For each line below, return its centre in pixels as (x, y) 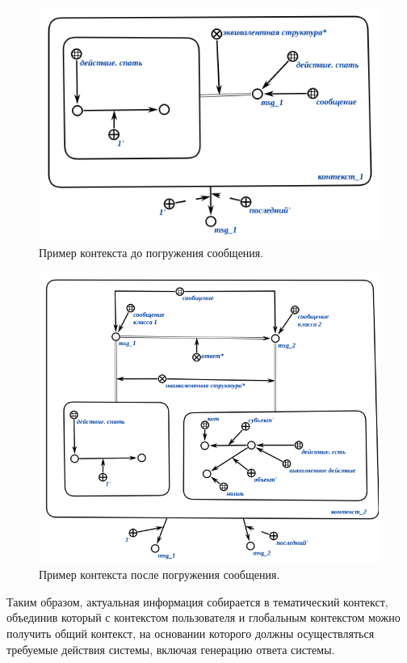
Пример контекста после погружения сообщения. (159, 574)
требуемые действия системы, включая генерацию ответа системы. (171, 649)
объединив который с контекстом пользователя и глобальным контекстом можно (203, 617)
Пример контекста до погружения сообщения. (151, 253)
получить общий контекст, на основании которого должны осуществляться (191, 633)
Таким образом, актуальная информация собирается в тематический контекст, (197, 601)
